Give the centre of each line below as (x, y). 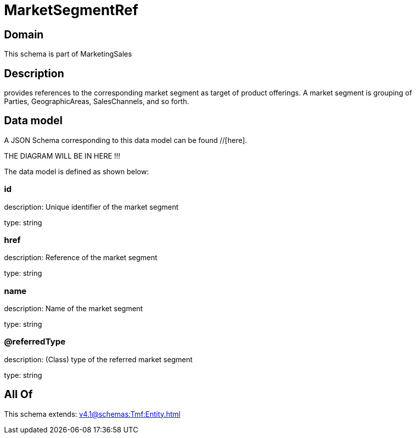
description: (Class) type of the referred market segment (98, 359)
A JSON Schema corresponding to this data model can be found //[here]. (126, 140)
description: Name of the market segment (74, 309)
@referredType (35, 342)
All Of (18, 395)
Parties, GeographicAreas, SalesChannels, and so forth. (97, 102)
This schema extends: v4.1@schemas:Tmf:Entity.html (92, 414)
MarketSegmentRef (71, 10)
